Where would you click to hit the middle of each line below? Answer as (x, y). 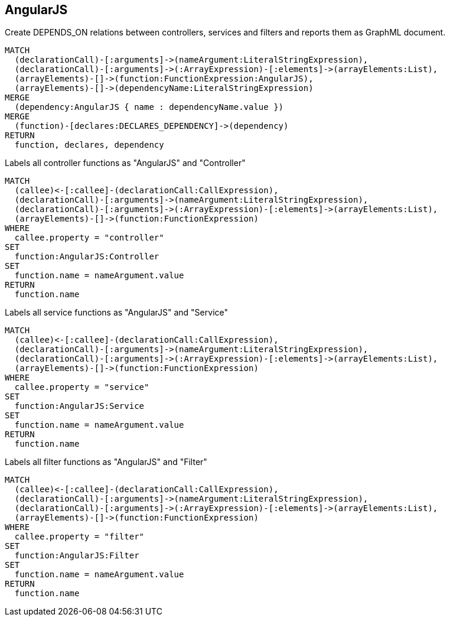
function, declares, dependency (89, 145)
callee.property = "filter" (79, 537)
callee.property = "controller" (89, 238)
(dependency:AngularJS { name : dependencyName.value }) (149, 107)
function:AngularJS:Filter (77, 556)
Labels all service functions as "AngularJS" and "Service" (116, 313)
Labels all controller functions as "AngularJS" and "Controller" (125, 163)
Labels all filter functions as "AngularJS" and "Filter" (106, 462)
